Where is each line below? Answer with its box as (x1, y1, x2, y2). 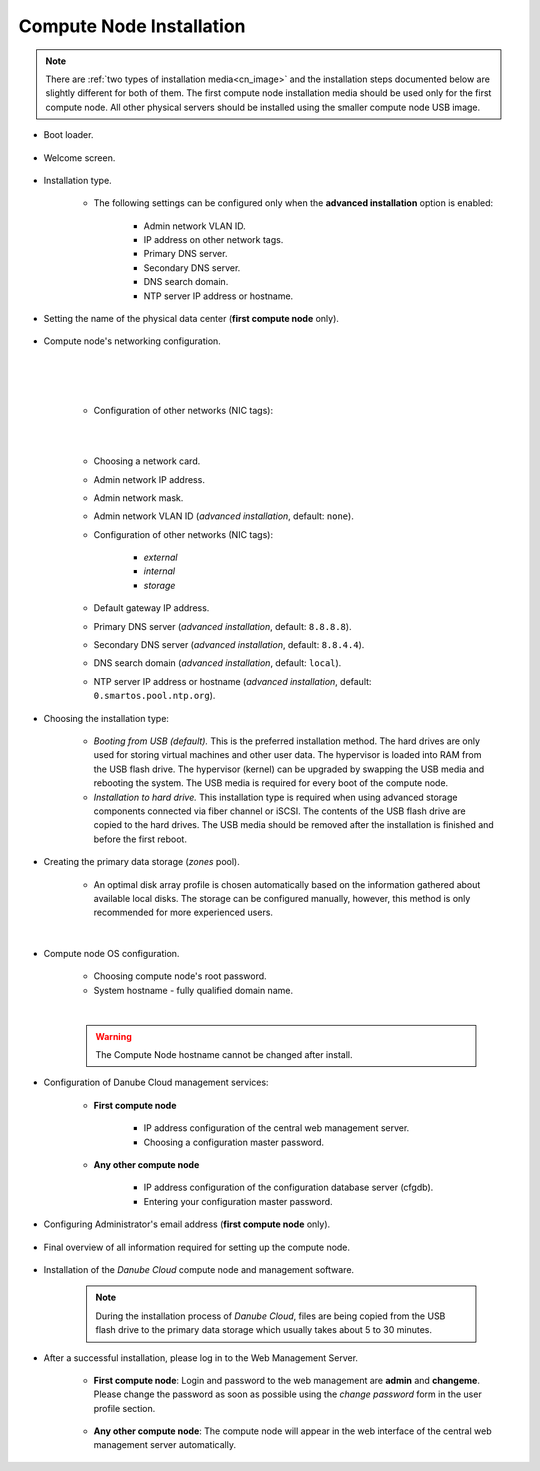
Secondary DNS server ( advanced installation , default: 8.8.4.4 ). (93, 639, 365, 651)
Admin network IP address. (93, 473, 205, 485)
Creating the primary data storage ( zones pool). (43, 856, 240, 868)
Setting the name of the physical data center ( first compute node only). (43, 313, 340, 325)
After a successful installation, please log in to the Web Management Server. (43, 1351, 359, 1364)
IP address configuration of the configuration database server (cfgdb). (143, 1181, 434, 1194)
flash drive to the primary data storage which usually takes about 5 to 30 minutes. (95, 1324, 433, 1336)
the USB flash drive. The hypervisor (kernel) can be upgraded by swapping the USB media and (93, 763, 485, 775)
